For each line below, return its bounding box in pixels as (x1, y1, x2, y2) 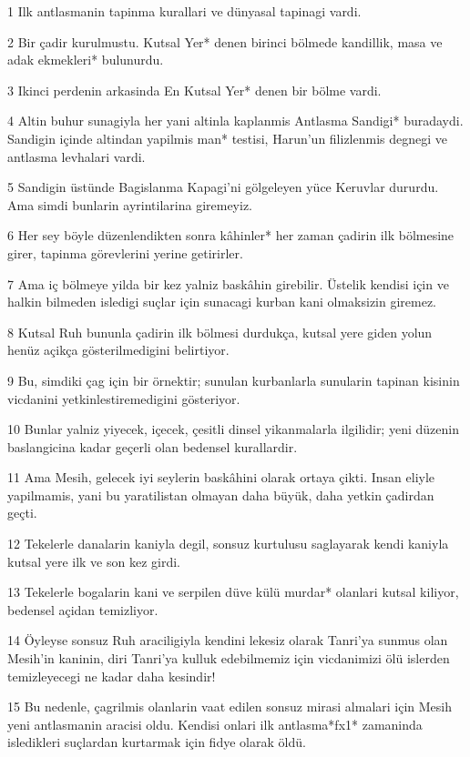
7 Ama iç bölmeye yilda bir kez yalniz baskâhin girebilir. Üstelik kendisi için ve (7, 274, 449, 293)
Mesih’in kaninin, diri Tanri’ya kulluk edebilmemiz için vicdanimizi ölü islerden (7, 649, 450, 668)
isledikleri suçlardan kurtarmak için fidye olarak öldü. (7, 732, 306, 752)
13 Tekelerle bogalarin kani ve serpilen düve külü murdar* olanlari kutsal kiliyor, (7, 582, 459, 601)
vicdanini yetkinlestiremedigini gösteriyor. (7, 389, 240, 408)
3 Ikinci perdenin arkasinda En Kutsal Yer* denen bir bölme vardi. (7, 80, 382, 99)
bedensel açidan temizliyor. (7, 600, 158, 619)
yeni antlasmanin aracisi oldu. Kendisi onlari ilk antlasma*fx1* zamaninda (7, 714, 423, 733)
